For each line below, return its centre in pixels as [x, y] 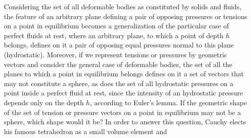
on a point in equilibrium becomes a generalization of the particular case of [116, 26]
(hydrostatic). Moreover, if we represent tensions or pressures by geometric [116, 54]
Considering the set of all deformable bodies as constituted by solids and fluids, [123, 6]
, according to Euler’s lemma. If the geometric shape [168, 102]
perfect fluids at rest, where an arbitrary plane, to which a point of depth [114, 35]
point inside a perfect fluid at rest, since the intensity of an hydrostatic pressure [124, 93]
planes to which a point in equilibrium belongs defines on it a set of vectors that [124, 74]
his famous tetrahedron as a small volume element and [86, 131]
